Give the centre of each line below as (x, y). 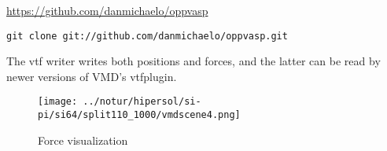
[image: (58, 102)
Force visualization (83, 140)
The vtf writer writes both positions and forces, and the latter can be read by (193, 61)
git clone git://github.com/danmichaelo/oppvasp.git (147, 36)
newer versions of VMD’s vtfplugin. (92, 76)
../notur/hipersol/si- (142, 102)
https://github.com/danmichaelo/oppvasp (107, 10)
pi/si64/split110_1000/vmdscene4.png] (139, 115)
